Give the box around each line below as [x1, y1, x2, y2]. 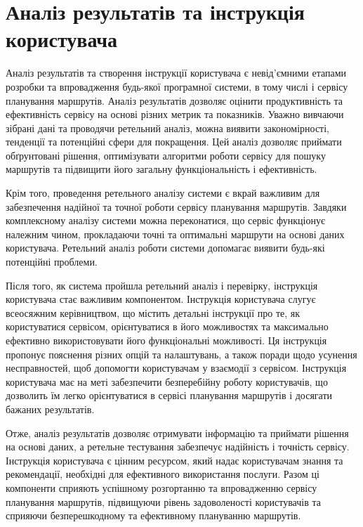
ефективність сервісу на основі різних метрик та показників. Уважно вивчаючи [6, 107, 344, 122]
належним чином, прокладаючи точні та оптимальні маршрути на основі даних [6, 226, 345, 241]
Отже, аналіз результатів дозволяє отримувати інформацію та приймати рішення [6, 425, 349, 440]
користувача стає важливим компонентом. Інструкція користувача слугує [6, 292, 316, 306]
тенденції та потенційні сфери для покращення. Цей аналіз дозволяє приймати [6, 134, 342, 149]
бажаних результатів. [6, 401, 95, 416]
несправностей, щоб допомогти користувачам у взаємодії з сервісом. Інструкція [6, 360, 347, 375]
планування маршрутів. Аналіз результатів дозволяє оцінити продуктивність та [6, 93, 343, 108]
